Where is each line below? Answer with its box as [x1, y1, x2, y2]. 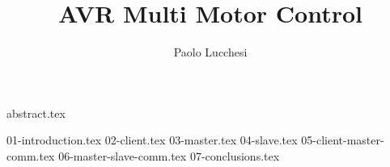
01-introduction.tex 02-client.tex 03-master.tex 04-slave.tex [6, 132, 298, 148]
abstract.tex [6, 104, 66, 121]
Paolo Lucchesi [173, 44, 248, 61]
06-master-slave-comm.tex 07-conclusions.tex [58, 147, 280, 164]
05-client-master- [301, 132, 384, 148]
